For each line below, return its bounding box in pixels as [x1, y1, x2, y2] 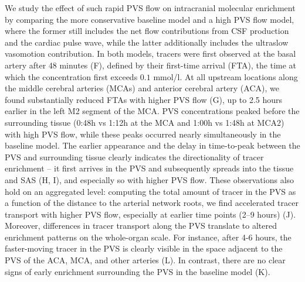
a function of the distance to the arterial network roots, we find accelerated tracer [5, 197, 299, 209]
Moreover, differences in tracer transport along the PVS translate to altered [5, 219, 277, 232]
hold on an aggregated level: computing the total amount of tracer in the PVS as [5, 185, 296, 197]
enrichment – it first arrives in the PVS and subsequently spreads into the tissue [5, 162, 294, 174]
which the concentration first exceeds [5, 70, 138, 82]
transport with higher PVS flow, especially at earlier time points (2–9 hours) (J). [5, 208, 296, 220]
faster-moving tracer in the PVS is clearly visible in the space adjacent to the [5, 242, 283, 255]
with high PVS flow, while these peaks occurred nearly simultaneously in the [5, 128, 281, 140]
